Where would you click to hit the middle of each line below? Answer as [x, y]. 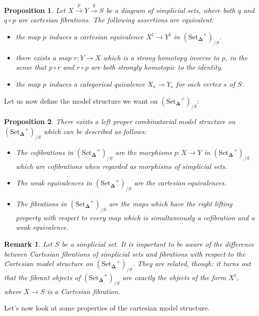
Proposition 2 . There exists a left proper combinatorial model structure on [120, 121]
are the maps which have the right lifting [171, 203]
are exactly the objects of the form [174, 277]
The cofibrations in [44, 152]
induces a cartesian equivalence [96, 36]
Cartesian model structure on [49, 263]
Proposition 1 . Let [35, 10]
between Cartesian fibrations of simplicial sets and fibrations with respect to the [125, 253]
